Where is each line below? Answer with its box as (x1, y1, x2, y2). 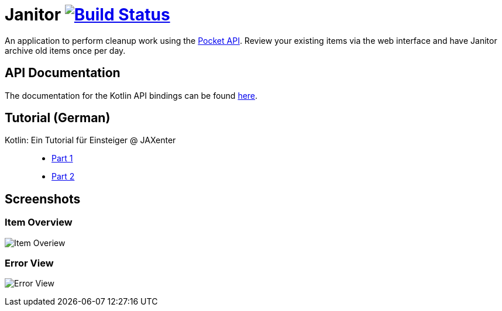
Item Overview (5, 216, 73, 229)
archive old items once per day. (5, 45, 126, 56)
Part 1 (51, 153, 73, 164)
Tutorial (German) (5, 110, 111, 126)
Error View (5, 257, 54, 269)
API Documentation (5, 65, 121, 81)
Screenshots (5, 191, 81, 206)
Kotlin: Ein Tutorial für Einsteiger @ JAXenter (5, 135, 176, 146)
